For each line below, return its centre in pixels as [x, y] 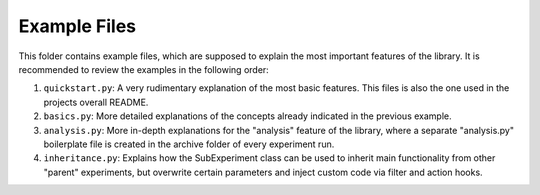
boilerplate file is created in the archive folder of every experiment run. [189, 144]
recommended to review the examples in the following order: [143, 69]
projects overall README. [96, 102]
